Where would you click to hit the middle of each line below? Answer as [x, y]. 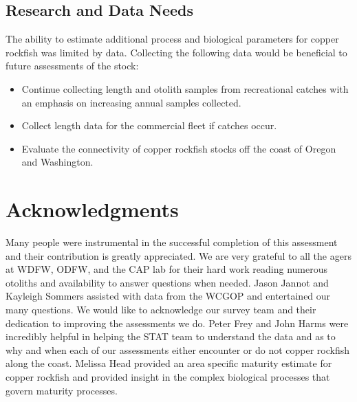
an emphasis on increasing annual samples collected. [131, 102]
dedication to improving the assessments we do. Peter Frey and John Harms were [177, 323]
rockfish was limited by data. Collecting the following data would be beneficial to [176, 52]
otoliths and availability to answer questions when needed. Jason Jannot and [167, 282]
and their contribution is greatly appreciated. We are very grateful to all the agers [178, 255]
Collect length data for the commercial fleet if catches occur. [149, 125]
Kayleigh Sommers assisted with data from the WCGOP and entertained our [168, 296]
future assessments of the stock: [72, 66]
